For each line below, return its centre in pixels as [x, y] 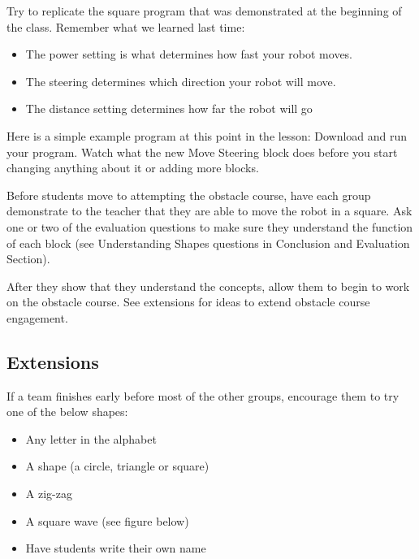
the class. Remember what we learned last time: [126, 26]
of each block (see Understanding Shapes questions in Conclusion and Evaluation [208, 243]
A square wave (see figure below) [107, 520]
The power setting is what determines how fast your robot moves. [189, 54]
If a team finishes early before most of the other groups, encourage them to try [203, 395]
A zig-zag [49, 494]
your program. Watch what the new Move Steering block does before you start [202, 152]
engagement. [37, 317]
